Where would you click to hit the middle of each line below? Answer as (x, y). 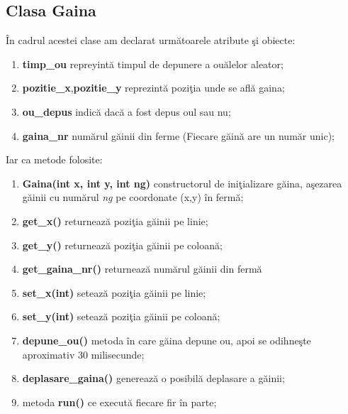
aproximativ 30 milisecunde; (83, 354)
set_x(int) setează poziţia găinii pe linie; (114, 292)
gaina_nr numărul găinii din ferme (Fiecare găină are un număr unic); (178, 135)
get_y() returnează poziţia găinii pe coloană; (122, 245)
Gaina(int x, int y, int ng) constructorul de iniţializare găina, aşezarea (182, 183)
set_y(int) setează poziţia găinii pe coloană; (121, 316)
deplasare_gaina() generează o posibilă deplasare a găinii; (153, 378)
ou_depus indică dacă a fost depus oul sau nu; (127, 111)
